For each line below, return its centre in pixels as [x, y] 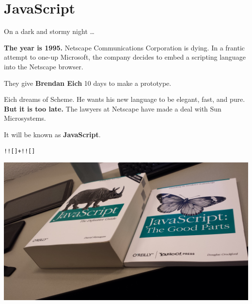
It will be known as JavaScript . [52, 134]
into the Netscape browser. [44, 66]
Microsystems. [25, 118]
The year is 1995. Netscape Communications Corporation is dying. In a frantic [125, 47]
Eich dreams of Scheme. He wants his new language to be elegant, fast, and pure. [125, 99]
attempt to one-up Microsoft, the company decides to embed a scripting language [125, 57]
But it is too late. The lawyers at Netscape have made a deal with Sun [113, 108]
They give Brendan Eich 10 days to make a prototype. [88, 83]
